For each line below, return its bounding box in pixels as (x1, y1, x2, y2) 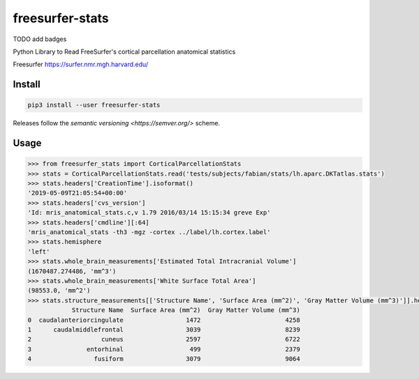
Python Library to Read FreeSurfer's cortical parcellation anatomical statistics (13, 47, 236, 56)
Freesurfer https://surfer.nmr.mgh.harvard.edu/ (13, 60, 149, 69)
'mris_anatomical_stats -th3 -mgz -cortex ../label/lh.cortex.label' (27, 229, 271, 236)
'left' (27, 247, 50, 256)
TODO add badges (13, 35, 67, 43)
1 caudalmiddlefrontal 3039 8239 (27, 325, 300, 334)
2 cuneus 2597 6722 (27, 335, 300, 343)
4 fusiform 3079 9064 (27, 355, 300, 363)
